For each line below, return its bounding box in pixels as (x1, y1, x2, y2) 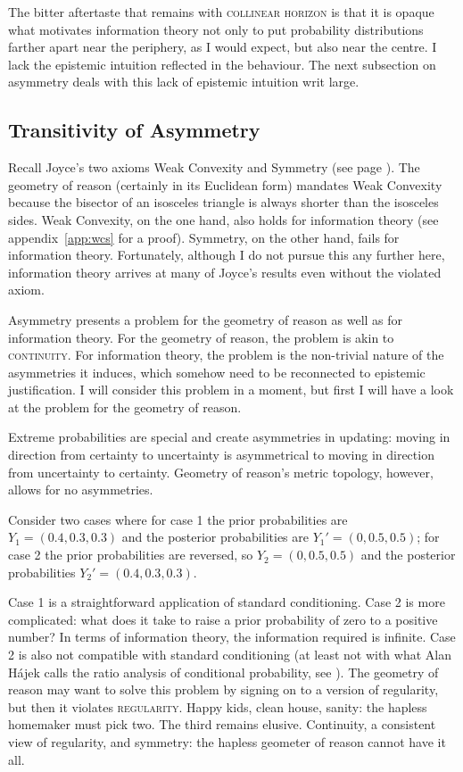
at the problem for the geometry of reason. (8, 397, 242, 416)
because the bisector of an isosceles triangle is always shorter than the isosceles (8, 193, 439, 212)
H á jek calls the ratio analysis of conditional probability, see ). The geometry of (8, 662, 439, 681)
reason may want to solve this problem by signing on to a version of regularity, (8, 680, 439, 699)
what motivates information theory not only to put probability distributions (8, 20, 424, 38)
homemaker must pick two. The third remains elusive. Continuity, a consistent (8, 715, 436, 734)
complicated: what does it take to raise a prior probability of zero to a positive (8, 610, 438, 628)
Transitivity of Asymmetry (8, 116, 260, 144)
